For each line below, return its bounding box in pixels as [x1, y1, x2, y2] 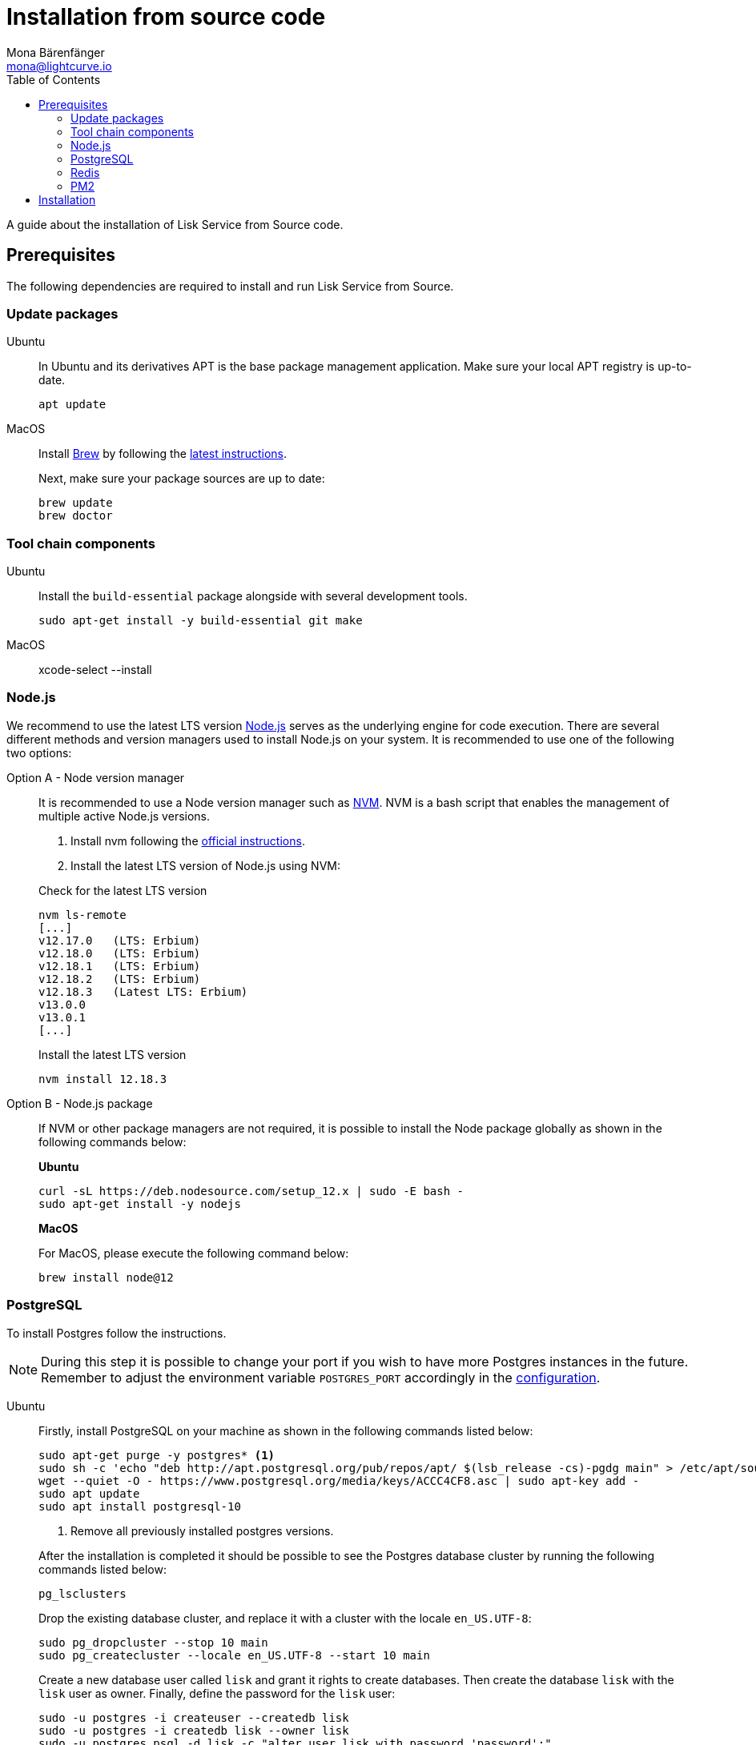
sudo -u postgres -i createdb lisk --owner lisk [38, 1723, 349, 1737]
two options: [6, 745, 72, 760]
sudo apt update [38, 1486, 140, 1500]
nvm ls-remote [38, 908, 127, 921]
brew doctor [38, 509, 113, 523]
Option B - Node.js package [6, 1096, 153, 1110]
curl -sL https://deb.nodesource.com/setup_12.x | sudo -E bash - [38, 1184, 464, 1197]
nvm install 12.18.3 [38, 1072, 167, 1085]
